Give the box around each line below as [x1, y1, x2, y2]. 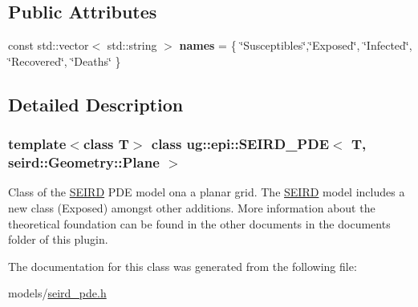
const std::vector [8, 37, 89, 54]
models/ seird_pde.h [8, 285, 107, 301]
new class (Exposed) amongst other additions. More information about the [8, 199, 375, 216]
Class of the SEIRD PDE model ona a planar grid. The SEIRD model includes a [8, 184, 405, 200]
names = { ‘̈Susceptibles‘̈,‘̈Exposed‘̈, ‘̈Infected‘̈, [179, 37, 412, 54]
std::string [107, 37, 157, 54]
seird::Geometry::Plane [8, 152, 160, 172]
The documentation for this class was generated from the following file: [8, 257, 357, 274]
